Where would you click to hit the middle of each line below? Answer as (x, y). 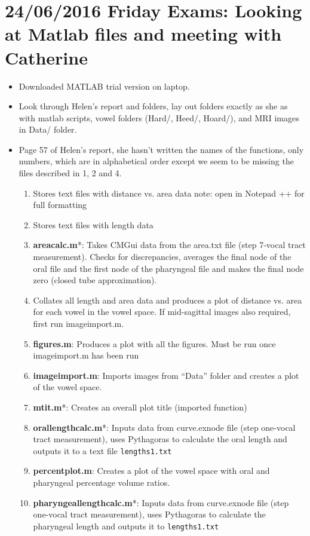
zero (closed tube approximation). (95, 280)
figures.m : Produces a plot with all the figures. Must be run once (154, 343)
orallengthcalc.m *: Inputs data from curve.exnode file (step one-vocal (164, 427)
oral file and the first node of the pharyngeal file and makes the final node (168, 268)
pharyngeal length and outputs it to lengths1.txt (126, 526)
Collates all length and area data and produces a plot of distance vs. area (168, 300)
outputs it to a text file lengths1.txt (102, 450)
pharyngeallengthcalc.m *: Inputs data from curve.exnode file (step (161, 502)
